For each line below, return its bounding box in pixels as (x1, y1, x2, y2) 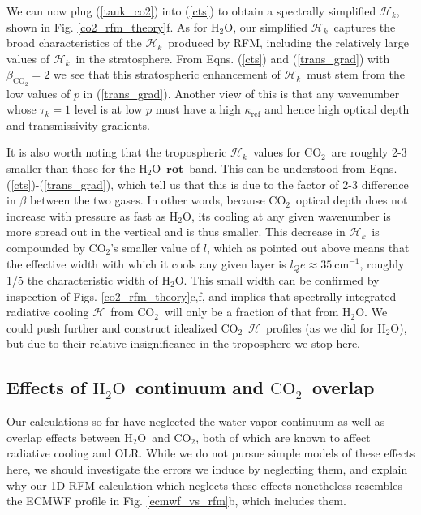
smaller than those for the (6, 159, 135, 176)
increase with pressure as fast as (6, 207, 166, 224)
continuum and (135, 375, 264, 400)
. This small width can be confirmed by (183, 271, 380, 288)
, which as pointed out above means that (206, 238, 410, 255)
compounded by (6, 238, 85, 255)
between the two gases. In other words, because (29, 191, 265, 208)
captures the (333, 18, 396, 35)
